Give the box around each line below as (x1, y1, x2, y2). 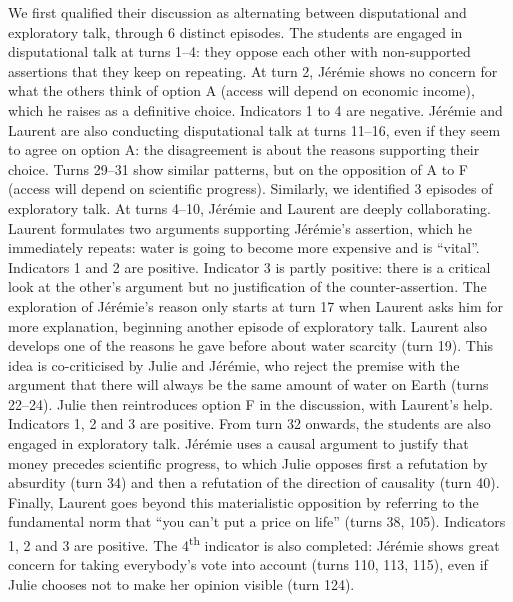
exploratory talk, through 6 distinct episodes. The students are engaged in (8, 21, 463, 42)
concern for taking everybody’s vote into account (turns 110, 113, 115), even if (8, 554, 488, 575)
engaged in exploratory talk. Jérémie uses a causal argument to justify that (8, 433, 469, 454)
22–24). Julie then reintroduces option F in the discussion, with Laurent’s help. (8, 393, 493, 414)
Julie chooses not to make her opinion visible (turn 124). (8, 573, 355, 594)
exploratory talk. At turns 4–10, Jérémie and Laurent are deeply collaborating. (8, 197, 491, 218)
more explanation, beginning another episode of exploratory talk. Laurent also (8, 315, 487, 336)
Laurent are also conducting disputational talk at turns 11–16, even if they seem (8, 119, 501, 140)
